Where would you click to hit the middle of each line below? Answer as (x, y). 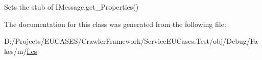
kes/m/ (16, 51)
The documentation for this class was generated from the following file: (115, 24)
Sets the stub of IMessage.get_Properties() (72, 7)
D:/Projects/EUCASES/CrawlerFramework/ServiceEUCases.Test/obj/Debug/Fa (131, 41)
